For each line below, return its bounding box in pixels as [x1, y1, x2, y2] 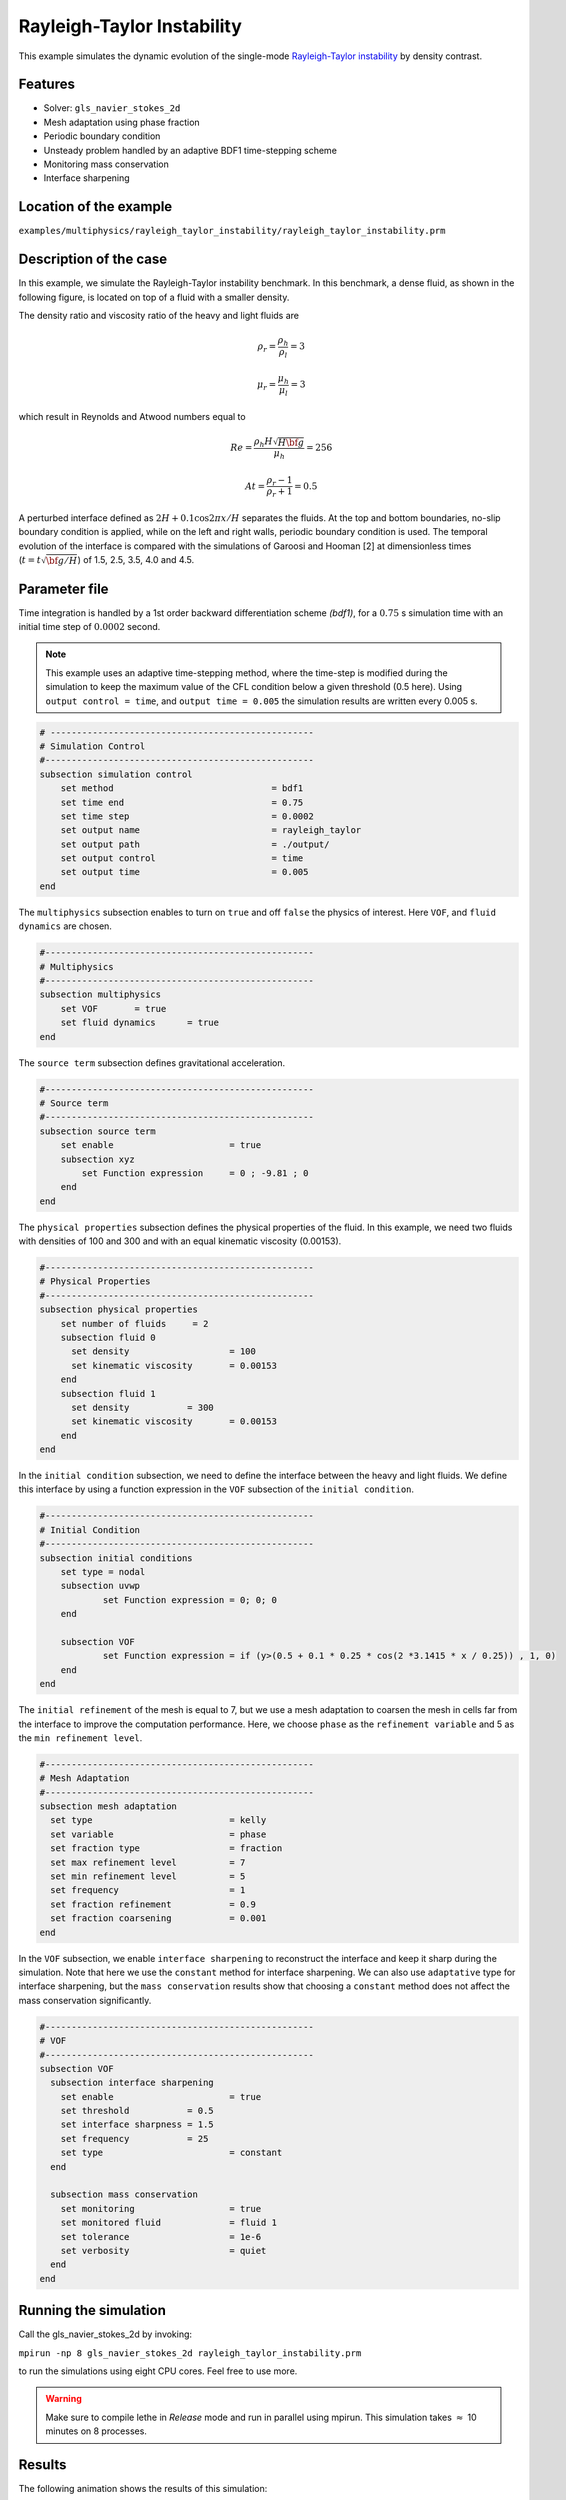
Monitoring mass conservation [43, 158, 169, 170]
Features [18, 76, 75, 93]
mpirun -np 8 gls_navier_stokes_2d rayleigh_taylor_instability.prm [18, 2347, 362, 2359]
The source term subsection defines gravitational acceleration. [18, 1056, 285, 1069]
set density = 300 [71, 1401, 214, 1413]
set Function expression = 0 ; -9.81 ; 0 [81, 1167, 309, 1179]
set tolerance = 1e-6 [60, 2231, 262, 2242]
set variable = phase [50, 1828, 267, 1840]
